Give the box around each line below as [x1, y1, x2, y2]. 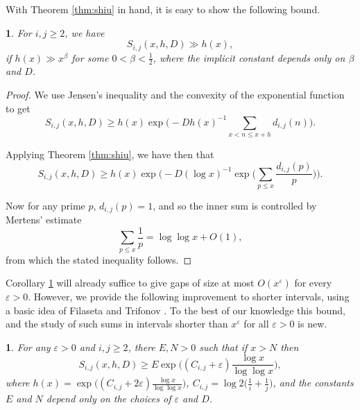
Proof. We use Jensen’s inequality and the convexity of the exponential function [6, 87, 345, 102]
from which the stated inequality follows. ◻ [6, 252, 192, 266]
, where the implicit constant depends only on [153, 50, 345, 65]
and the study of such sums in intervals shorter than [6, 316, 228, 331]
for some [71, 50, 109, 65]
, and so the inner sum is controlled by [153, 198, 317, 212]
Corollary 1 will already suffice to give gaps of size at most [6, 275, 255, 290]
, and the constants [273, 375, 354, 390]
